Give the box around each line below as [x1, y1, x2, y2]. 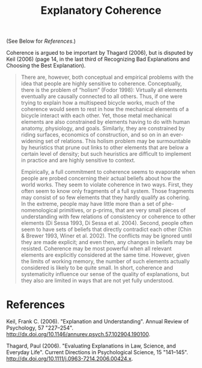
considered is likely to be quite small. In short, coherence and [20, 264, 173, 271]
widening [20, 138, 44, 145]
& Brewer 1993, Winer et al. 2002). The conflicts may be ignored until [20, 232, 192, 239]
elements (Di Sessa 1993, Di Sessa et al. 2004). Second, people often [20, 219, 194, 227]
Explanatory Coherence [40, 4, 162, 17]
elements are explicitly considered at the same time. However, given [20, 251, 191, 259]
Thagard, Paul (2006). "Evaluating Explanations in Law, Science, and [6, 342, 176, 349]
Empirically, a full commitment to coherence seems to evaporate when [20, 168, 196, 176]
